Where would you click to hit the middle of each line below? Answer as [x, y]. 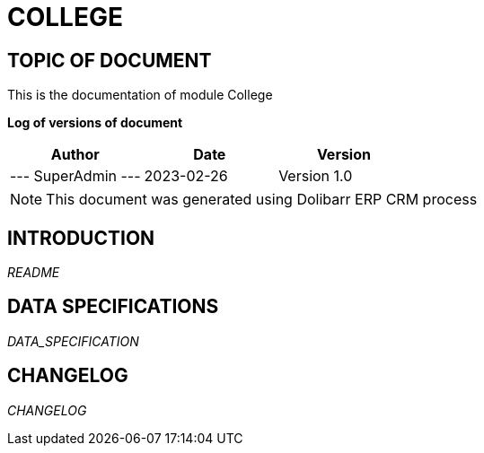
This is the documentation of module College [140, 95]
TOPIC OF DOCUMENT [110, 60]
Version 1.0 [316, 176]
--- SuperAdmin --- [75, 176]
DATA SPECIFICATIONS [113, 307]
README [34, 273]
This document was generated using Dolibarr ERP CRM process [262, 200]
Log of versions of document [95, 123]
